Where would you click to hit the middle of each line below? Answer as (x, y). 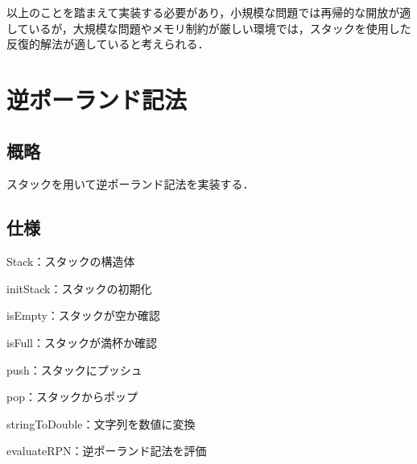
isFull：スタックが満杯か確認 (82, 342)
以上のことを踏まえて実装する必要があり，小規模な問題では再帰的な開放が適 (209, 12)
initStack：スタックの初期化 (79, 288)
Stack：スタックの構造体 (71, 261)
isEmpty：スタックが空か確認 (83, 315)
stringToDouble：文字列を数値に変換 (101, 423)
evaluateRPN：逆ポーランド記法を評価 (107, 451)
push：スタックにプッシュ (74, 369)
